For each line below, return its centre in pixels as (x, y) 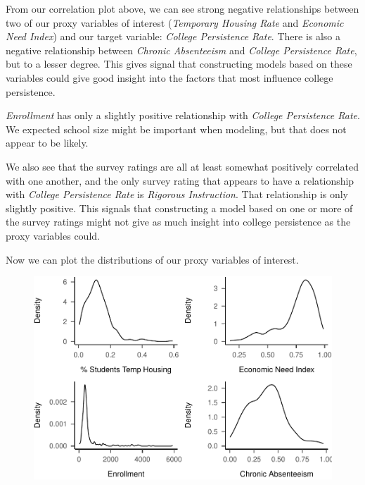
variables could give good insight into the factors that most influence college (169, 77)
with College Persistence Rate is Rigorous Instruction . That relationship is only (177, 194)
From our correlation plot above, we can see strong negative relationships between (182, 8)
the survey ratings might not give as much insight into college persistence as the (178, 222)
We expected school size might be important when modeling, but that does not (176, 129)
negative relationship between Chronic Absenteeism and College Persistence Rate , (181, 50)
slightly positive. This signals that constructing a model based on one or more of (179, 208)
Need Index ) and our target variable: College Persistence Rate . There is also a (173, 36)
